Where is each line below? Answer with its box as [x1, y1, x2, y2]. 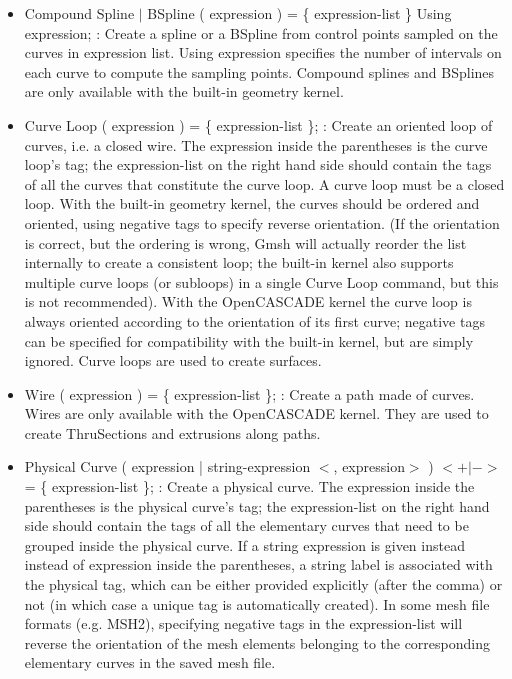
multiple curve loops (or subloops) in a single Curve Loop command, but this [24, 271, 499, 292]
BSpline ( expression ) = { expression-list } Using [147, 3, 452, 23]
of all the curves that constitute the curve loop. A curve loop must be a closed [24, 173, 505, 194]
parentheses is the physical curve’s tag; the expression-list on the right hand [24, 495, 490, 516]
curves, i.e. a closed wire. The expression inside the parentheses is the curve [24, 134, 488, 155]
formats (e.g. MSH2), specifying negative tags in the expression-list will [24, 613, 463, 634]
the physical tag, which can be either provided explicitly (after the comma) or [24, 574, 503, 595]
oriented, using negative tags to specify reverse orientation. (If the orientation [24, 212, 500, 233]
